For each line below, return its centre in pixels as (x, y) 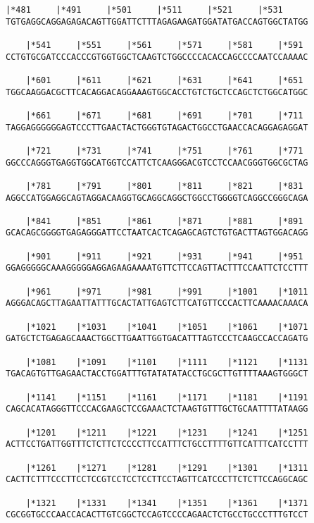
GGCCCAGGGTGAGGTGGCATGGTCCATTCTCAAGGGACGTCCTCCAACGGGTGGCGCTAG (157, 162)
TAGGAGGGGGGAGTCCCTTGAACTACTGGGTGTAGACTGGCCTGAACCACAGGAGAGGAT (157, 127)
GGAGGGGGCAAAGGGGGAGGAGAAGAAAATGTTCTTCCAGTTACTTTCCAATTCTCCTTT (157, 268)
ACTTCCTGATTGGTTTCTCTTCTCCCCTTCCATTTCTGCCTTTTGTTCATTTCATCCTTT (157, 444)
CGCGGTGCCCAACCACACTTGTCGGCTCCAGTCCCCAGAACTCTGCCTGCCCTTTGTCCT (157, 515)
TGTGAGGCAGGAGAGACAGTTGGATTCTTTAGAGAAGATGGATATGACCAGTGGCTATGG (157, 21)
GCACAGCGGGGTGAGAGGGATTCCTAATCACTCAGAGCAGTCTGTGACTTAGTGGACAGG (157, 233)
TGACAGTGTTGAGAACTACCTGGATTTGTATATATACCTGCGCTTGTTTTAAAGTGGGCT (157, 374)
